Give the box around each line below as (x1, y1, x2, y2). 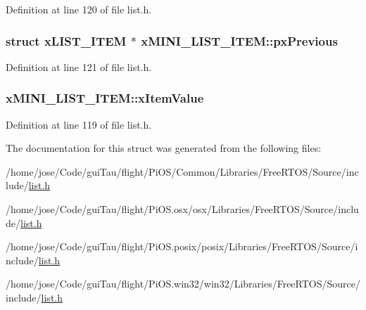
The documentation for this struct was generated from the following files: (6, 141, 322, 155)
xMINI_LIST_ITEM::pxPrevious (141, 32, 338, 49)
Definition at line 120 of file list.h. (6, 2, 152, 16)
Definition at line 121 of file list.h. (6, 59, 152, 74)
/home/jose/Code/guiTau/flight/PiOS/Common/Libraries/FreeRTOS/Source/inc (6, 164, 359, 179)
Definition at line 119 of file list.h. (6, 117, 152, 131)
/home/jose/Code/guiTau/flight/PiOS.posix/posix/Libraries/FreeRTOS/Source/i (6, 239, 358, 254)
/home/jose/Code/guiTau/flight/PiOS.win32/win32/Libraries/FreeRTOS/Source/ (6, 276, 360, 291)
